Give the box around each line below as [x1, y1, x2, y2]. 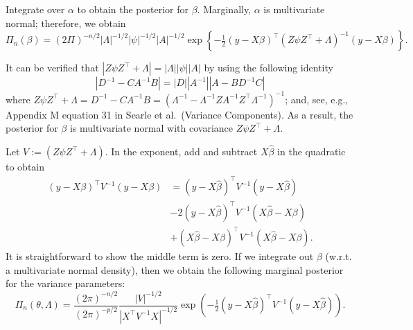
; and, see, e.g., [285, 92, 349, 106]
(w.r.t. [325, 249, 352, 263]
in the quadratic [277, 144, 346, 159]
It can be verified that [6, 60, 99, 75]
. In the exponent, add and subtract [105, 144, 258, 159]
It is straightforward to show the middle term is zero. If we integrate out [6, 249, 314, 263]
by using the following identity [204, 60, 333, 75]
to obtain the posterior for [77, 2, 188, 16]
